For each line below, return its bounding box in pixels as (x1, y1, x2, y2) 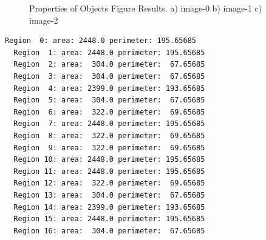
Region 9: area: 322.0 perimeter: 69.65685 (13, 143, 205, 152)
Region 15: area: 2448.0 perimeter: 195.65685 (13, 215, 205, 224)
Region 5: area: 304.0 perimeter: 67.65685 (13, 96, 205, 105)
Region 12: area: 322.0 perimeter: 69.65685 (13, 179, 205, 188)
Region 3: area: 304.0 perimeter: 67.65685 (13, 72, 205, 81)
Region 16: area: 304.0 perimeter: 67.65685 (13, 226, 205, 235)
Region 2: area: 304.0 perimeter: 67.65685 (13, 60, 205, 69)
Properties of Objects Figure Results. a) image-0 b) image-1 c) (29, 2, 262, 14)
